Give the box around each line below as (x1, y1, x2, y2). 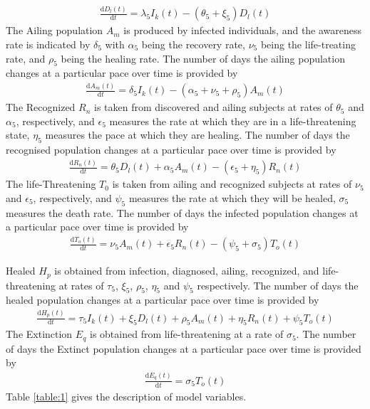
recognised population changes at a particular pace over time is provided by (6, 142, 336, 157)
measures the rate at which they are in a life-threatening (109, 113, 356, 128)
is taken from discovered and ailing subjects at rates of (94, 100, 333, 115)
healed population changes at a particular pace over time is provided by (6, 292, 319, 307)
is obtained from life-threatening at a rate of (89, 326, 284, 341)
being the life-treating (260, 36, 356, 51)
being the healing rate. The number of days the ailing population (61, 51, 345, 65)
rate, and (6, 51, 46, 65)
